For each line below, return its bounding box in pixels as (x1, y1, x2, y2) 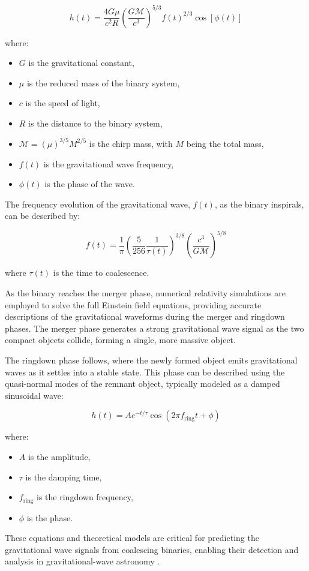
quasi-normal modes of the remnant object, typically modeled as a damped (5, 377, 280, 390)
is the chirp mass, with (89, 137, 173, 149)
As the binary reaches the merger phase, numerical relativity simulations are (5, 287, 286, 299)
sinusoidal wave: (5, 389, 64, 401)
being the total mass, (186, 137, 264, 149)
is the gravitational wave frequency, (43, 157, 174, 170)
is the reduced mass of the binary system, (26, 76, 180, 89)
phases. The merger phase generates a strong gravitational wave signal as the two (5, 321, 304, 334)
